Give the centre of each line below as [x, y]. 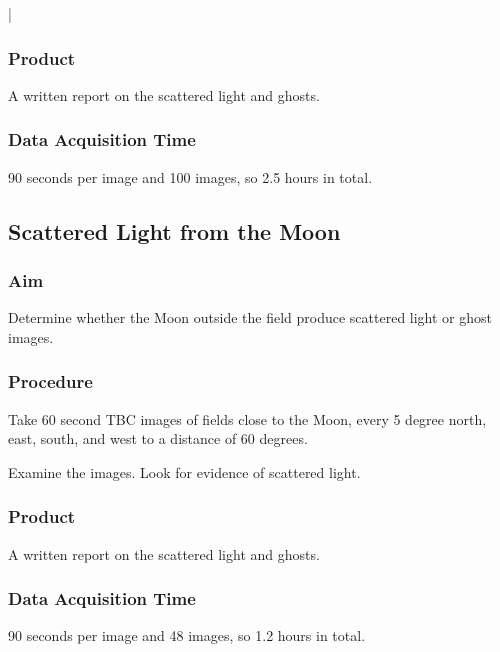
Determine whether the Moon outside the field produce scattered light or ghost [250, 317]
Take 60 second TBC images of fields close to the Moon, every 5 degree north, [247, 418]
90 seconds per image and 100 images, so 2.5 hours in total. [190, 176]
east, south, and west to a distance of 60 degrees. [158, 438]
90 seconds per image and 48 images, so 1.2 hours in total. [187, 635]
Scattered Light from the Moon [174, 230]
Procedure [50, 381]
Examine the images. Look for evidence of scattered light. [184, 471]
